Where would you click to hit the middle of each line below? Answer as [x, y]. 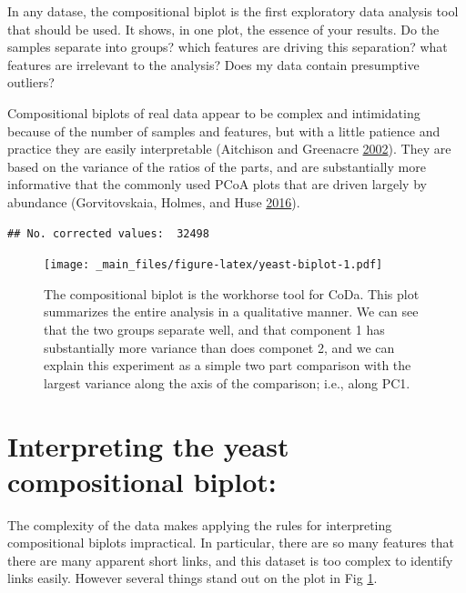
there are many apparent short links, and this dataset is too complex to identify [230, 560]
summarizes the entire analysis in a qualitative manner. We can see [231, 312]
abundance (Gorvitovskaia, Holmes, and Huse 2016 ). [154, 201]
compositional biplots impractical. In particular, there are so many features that [231, 543]
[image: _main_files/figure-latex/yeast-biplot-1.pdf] [213, 265]
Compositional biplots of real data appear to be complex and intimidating [214, 112]
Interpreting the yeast [148, 445]
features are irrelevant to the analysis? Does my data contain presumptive [213, 64]
